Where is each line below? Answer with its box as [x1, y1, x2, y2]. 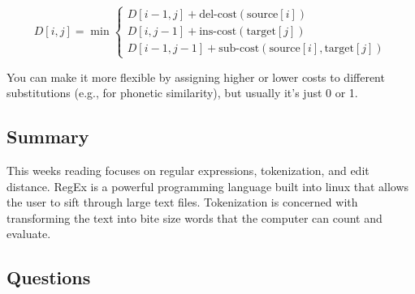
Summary [6, 124, 89, 149]
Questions [6, 265, 91, 290]
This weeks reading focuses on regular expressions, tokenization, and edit [6, 161, 370, 178]
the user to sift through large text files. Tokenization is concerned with [6, 194, 358, 211]
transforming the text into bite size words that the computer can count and [6, 209, 383, 226]
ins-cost [199, 26, 237, 38]
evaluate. [6, 225, 51, 242]
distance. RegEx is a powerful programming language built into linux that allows [6, 177, 409, 194]
